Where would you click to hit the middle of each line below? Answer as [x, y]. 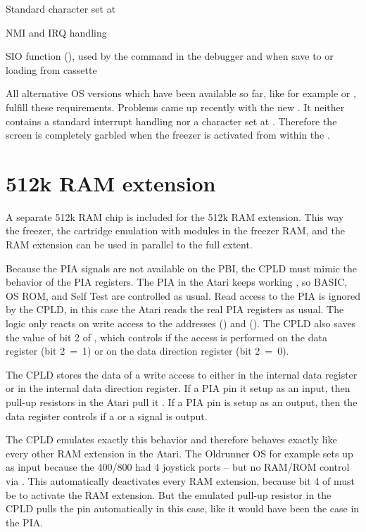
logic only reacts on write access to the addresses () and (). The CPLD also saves [181, 323]
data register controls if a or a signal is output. [107, 416]
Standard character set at [61, 8]
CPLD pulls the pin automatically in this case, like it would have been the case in [183, 508]
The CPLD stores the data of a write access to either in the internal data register [182, 374]
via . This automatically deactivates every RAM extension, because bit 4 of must [181, 480]
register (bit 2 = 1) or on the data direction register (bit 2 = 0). [147, 351]
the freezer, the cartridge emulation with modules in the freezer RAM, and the [175, 230]
